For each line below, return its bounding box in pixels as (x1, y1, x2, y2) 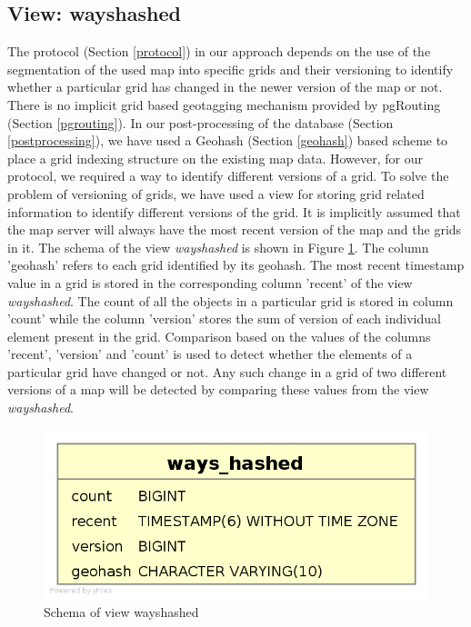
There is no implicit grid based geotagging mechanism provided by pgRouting (7, 95, 441, 114)
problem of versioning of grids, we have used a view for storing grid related (7, 184, 425, 203)
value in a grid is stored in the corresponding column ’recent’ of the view (7, 273, 413, 292)
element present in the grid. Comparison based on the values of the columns (7, 326, 431, 345)
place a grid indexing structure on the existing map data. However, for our (7, 148, 423, 167)
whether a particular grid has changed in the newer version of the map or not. (7, 77, 443, 96)
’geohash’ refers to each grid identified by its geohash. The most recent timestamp (7, 255, 465, 274)
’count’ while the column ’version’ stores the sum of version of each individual (7, 309, 441, 328)
